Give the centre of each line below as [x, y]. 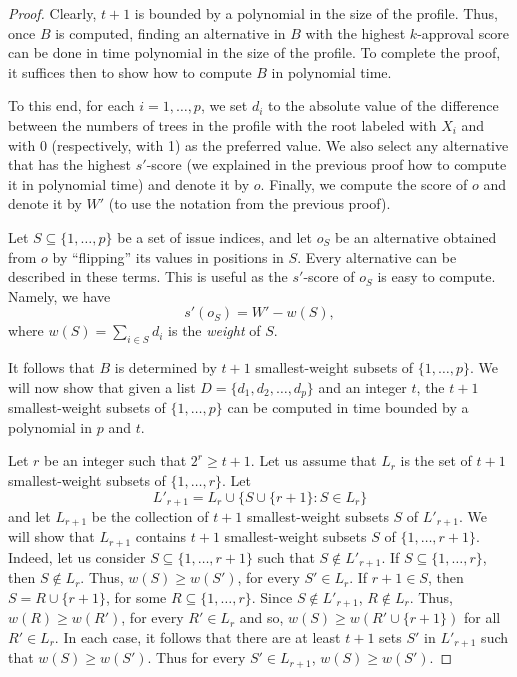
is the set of [436, 460]
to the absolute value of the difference [383, 105]
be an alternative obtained [415, 236]
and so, [261, 617]
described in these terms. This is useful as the [148, 276]
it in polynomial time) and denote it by [129, 183]
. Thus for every [196, 657]
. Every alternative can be [377, 256]
